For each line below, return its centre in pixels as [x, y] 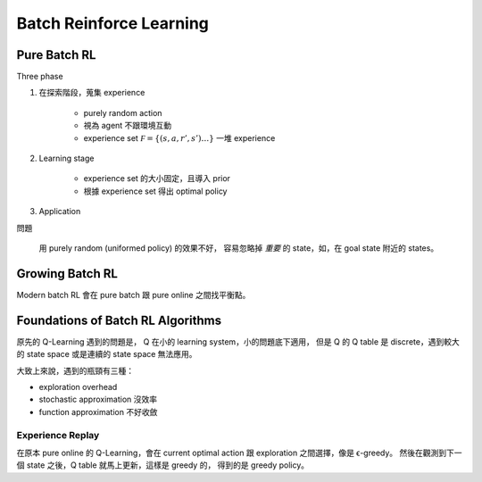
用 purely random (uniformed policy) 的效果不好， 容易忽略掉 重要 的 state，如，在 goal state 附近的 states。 [239, 248]
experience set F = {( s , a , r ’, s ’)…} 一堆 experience [179, 137]
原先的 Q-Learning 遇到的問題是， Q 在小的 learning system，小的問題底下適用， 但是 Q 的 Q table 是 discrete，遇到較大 [238, 341]
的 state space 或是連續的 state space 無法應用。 [107, 354]
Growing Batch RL [67, 274]
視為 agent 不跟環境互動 [128, 126]
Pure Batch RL [56, 55]
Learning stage [66, 158]
